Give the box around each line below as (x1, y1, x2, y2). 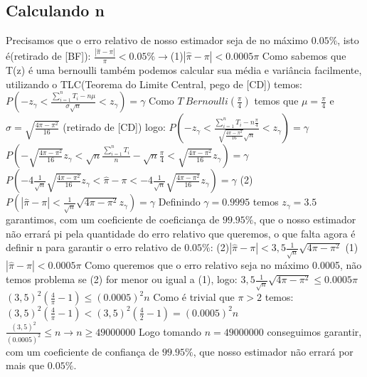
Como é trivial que (153, 290, 235, 304)
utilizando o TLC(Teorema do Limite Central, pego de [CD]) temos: (6, 76, 302, 91)
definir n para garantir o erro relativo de (6, 240, 181, 255)
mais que (6, 358, 45, 373)
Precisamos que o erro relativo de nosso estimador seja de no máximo (6, 33, 309, 48)
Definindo (158, 194, 201, 209)
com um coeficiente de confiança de (6, 344, 159, 359)
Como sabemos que (262, 48, 346, 63)
